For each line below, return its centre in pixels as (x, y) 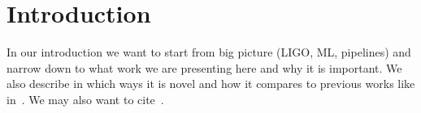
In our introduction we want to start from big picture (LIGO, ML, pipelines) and (209, 52)
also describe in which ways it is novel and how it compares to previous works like (211, 84)
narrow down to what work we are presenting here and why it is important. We (204, 67)
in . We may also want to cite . (85, 99)
